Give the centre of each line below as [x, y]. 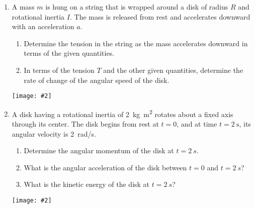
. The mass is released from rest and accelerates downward [160, 16]
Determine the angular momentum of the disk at [99, 150]
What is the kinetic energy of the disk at [87, 184]
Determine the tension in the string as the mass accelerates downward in [136, 43]
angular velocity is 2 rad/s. [54, 133]
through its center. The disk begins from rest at [85, 124]
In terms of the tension [59, 70]
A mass [23, 7]
